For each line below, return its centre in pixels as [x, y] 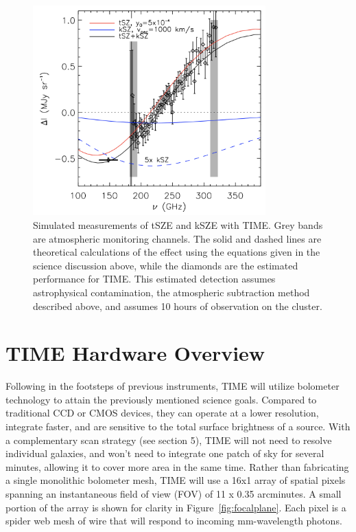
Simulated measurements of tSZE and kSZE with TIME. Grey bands [178, 224]
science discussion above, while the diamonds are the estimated [166, 265]
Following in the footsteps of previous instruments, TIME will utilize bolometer [173, 386]
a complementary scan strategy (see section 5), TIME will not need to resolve [169, 440]
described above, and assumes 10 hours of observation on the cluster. [178, 306]
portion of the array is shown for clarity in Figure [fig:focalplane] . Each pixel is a [176, 507]
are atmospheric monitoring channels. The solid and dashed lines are [177, 238]
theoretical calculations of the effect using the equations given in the [177, 252]
